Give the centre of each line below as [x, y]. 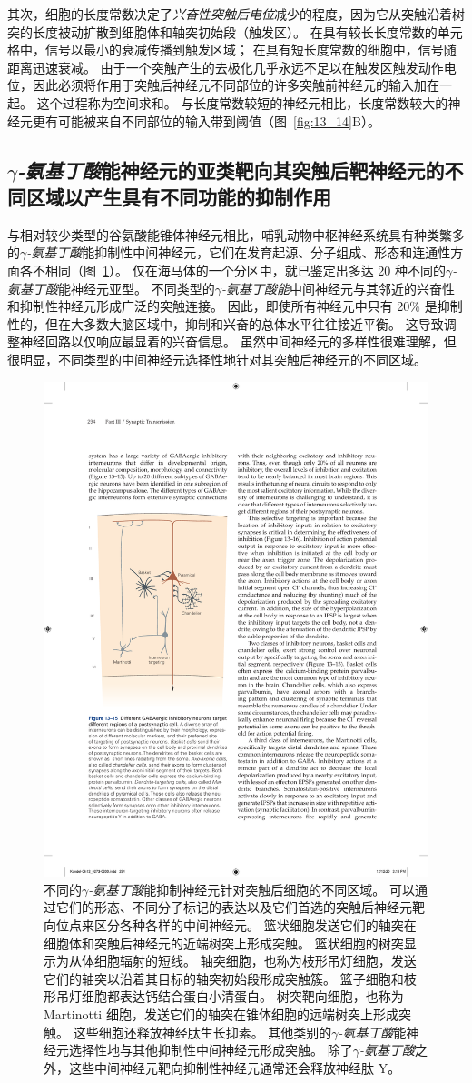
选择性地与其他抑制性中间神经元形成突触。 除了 [211, 1050]
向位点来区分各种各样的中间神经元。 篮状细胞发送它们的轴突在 [230, 925]
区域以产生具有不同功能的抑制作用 [178, 196]
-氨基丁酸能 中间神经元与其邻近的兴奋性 [338, 288]
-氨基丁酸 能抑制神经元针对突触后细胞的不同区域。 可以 [251, 889]
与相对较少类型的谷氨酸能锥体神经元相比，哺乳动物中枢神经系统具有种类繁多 [236, 234]
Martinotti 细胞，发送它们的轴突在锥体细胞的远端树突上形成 [221, 1014]
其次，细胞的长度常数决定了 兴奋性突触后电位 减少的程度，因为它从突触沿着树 [236, 14]
